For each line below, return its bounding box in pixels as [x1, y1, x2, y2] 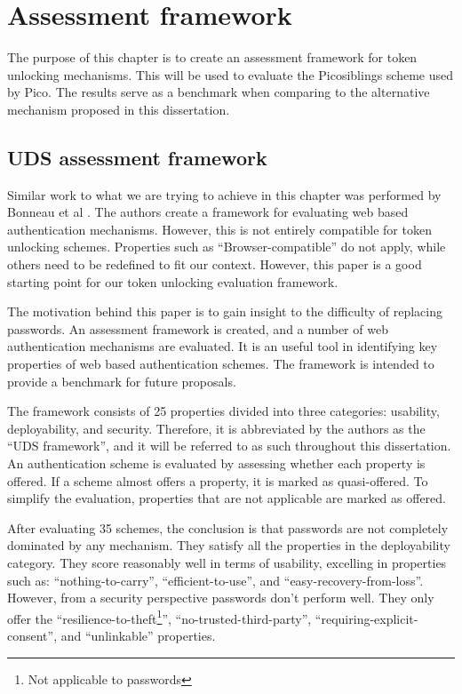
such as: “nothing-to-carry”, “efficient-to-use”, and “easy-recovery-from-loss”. [7, 570, 424, 589]
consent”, [7, 626, 58, 645]
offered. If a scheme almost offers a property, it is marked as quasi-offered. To [7, 471, 428, 490]
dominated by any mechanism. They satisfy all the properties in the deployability [7, 536, 450, 554]
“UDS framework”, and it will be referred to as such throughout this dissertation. [7, 436, 451, 455]
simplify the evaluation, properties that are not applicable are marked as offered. [7, 489, 446, 507]
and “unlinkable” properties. [60, 626, 216, 645]
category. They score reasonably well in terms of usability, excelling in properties [7, 553, 447, 571]
